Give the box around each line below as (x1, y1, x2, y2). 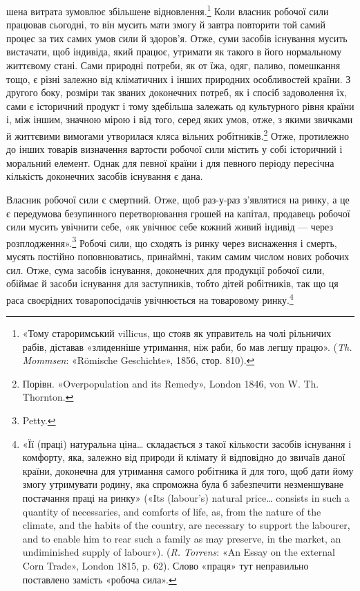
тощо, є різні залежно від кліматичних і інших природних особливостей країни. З (6, 71, 351, 86)
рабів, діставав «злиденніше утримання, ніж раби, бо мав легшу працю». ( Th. (22, 339, 352, 354)
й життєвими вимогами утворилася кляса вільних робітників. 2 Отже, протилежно (6, 127, 350, 143)
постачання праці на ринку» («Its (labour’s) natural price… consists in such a (22, 491, 350, 505)
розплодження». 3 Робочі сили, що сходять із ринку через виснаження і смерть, (6, 233, 337, 250)
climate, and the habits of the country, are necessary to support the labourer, (22, 518, 350, 532)
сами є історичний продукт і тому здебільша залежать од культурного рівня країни (6, 98, 354, 113)
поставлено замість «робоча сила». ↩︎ (22, 572, 177, 586)
